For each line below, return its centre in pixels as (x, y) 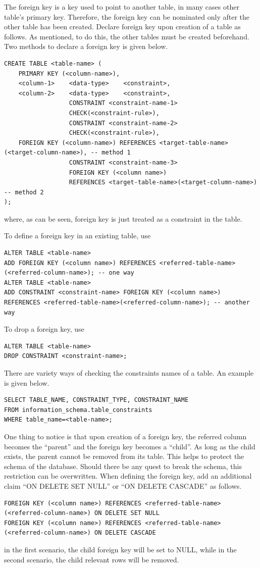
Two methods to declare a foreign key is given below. (86, 46)
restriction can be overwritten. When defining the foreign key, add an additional (128, 476)
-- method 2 (24, 192)
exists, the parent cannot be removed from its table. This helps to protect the (124, 456)
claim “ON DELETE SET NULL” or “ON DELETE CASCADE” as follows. (123, 485)
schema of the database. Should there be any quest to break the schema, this (123, 466)
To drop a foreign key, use (44, 329)
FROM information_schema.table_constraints (78, 410)
